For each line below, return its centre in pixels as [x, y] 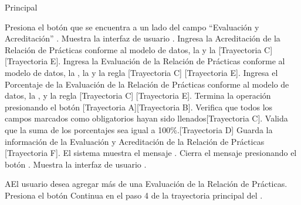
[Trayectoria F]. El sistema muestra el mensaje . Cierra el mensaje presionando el [151, 153]
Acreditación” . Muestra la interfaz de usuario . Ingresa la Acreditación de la [143, 38]
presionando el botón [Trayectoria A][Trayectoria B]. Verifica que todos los [139, 107]
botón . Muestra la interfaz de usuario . [76, 164]
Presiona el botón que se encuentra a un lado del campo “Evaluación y [132, 27]
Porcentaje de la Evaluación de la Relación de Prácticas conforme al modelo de [147, 84]
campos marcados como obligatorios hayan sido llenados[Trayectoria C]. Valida [146, 118]
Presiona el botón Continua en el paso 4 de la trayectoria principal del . [134, 195]
